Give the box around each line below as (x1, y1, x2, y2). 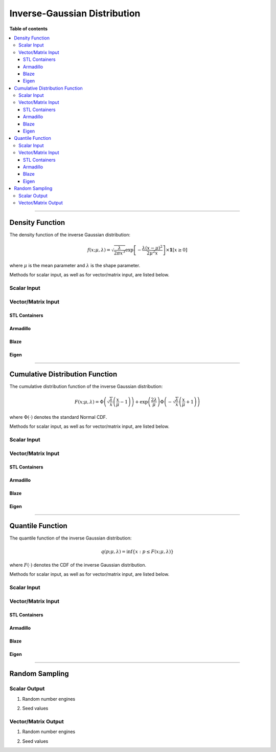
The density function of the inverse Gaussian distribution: (9, 231, 130, 238)
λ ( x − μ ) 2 (142, 244, 163, 251)
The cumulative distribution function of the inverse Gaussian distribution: (9, 383, 163, 390)
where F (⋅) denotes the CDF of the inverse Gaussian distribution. (9, 562, 147, 568)
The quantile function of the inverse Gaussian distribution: (9, 535, 132, 541)
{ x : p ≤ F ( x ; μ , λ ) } (132, 548, 174, 554)
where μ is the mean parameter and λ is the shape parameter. (9, 263, 141, 269)
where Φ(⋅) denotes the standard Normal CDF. (9, 414, 107, 420)
